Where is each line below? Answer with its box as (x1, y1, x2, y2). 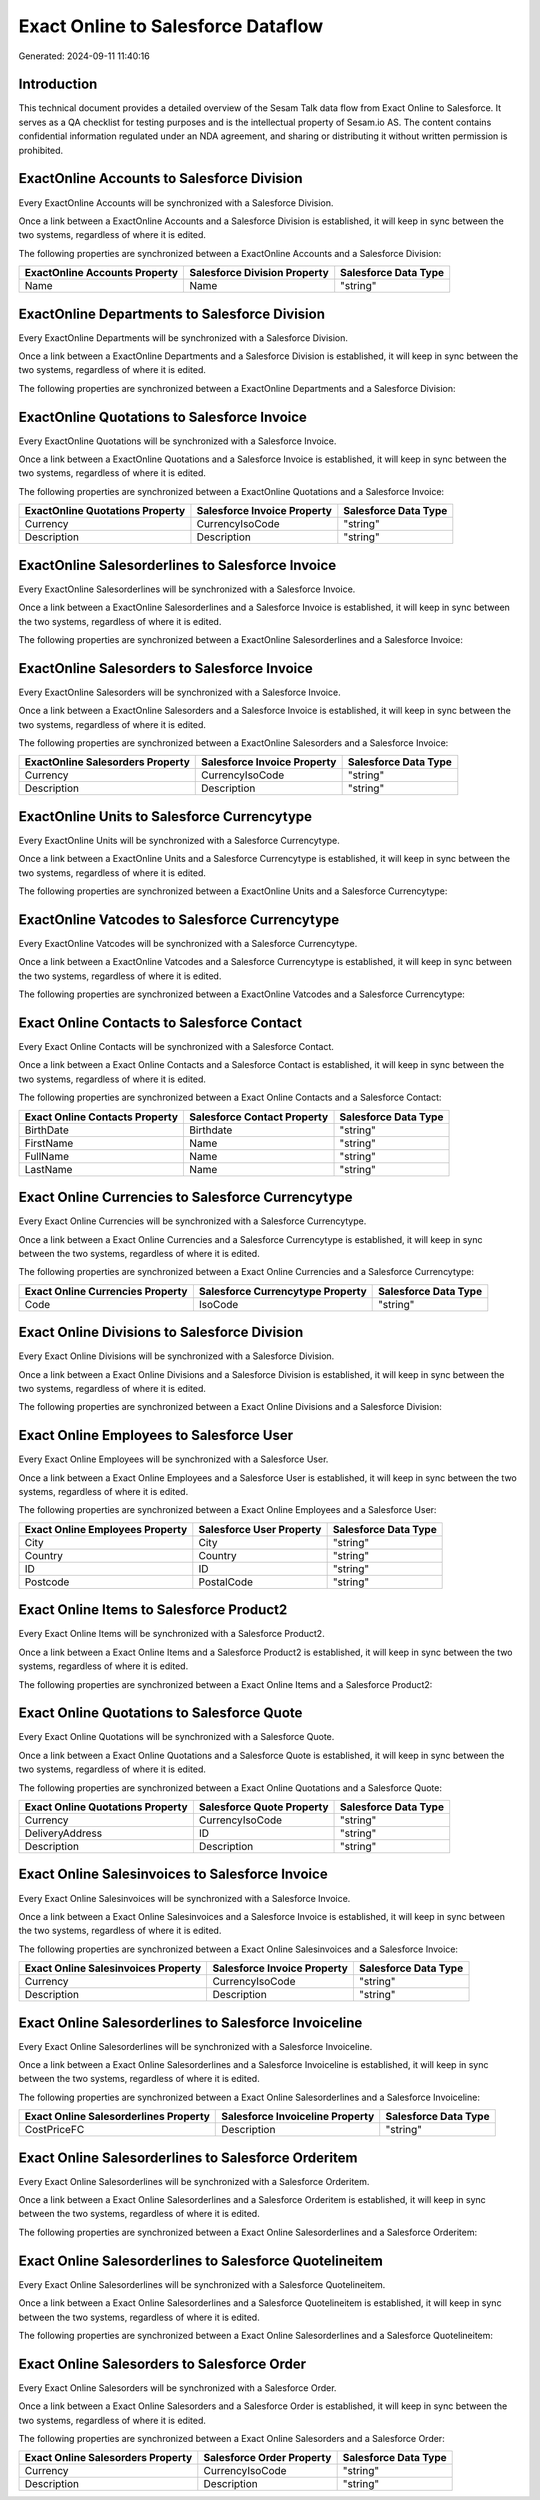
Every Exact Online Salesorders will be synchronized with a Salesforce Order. (18, 2381, 337, 2394)
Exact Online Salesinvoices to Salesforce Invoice (18, 1866, 329, 1883)
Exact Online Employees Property (24, 1522, 188, 1536)
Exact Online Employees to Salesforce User (18, 1427, 294, 1444)
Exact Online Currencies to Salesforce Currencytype (18, 1189, 353, 1206)
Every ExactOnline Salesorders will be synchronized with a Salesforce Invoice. (18, 686, 341, 698)
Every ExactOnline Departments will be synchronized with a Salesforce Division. (18, 331, 349, 344)
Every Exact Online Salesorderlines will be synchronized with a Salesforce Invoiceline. (18, 2040, 373, 2052)
